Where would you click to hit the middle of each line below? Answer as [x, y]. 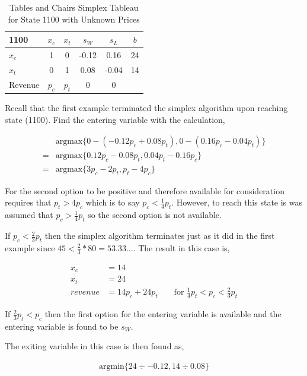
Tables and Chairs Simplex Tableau [74, 7]
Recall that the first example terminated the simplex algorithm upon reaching [146, 108]
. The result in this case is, [181, 247]
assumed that [29, 215]
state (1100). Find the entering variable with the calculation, [115, 119]
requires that [28, 202]
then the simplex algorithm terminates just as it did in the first [160, 236]
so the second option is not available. [155, 215]
